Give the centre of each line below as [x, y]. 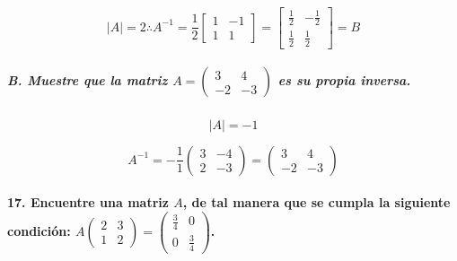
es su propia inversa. [344, 80]
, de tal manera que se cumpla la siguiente [316, 202]
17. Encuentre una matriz [88, 202]
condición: [39, 230]
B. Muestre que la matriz [88, 80]
